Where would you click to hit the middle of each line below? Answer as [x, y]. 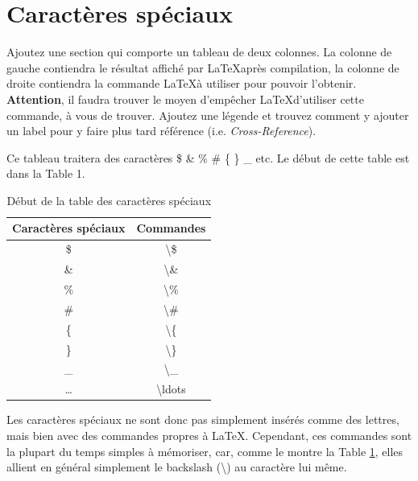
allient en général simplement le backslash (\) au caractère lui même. [177, 467]
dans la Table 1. [46, 173]
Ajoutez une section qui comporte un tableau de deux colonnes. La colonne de [199, 52]
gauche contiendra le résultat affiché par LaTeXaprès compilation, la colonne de [203, 67]
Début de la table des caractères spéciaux [109, 200]
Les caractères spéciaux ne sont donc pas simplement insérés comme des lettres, [203, 419]
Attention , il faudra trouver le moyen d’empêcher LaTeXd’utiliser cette [185, 99]
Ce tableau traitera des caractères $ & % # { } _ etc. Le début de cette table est [208, 157]
